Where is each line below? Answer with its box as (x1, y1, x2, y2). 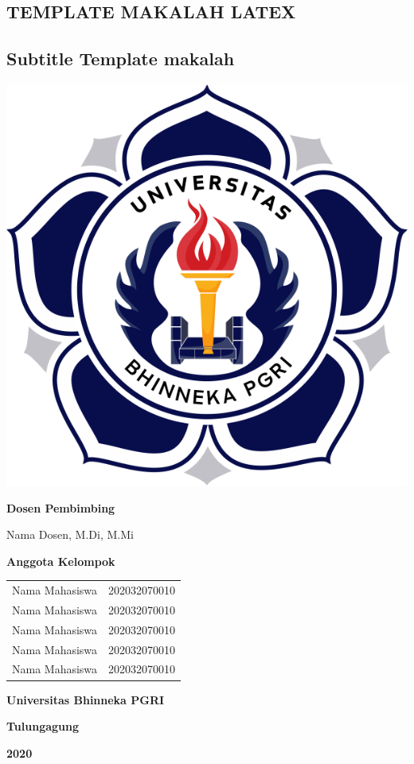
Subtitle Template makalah (6, 46, 235, 71)
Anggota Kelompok (6, 552, 115, 569)
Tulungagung (6, 718, 80, 735)
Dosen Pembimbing (6, 499, 115, 516)
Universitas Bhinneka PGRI (6, 691, 165, 707)
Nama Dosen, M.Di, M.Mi (6, 526, 134, 543)
